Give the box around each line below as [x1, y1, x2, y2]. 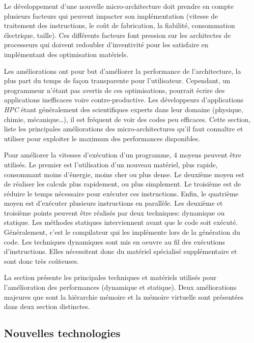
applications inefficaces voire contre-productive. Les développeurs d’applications [4, 94, 244, 105]
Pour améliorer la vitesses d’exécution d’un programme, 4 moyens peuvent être [4, 150, 241, 160]
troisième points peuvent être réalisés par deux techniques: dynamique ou [4, 207, 225, 218]
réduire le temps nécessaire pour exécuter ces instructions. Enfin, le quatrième [4, 188, 239, 198]
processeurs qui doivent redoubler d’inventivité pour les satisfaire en [4, 39, 209, 50]
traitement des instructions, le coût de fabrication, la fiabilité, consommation [4, 20, 235, 31]
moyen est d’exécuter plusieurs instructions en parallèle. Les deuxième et [4, 198, 223, 208]
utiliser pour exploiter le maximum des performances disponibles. [4, 133, 200, 143]
